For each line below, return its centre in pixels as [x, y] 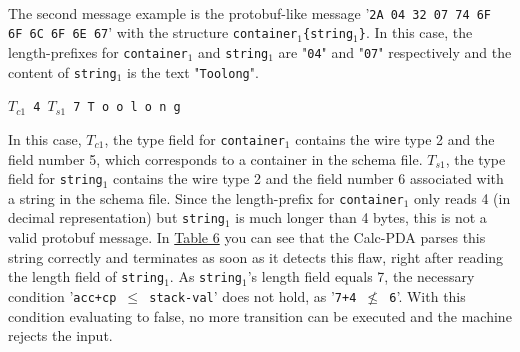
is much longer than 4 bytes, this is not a [361, 217]
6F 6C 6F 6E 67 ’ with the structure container [153, 32]
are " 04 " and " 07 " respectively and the [395, 51]
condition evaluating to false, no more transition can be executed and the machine [260, 315]
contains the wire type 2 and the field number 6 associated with [308, 178]
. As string [206, 276]
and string [233, 51]
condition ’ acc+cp [62, 295]
